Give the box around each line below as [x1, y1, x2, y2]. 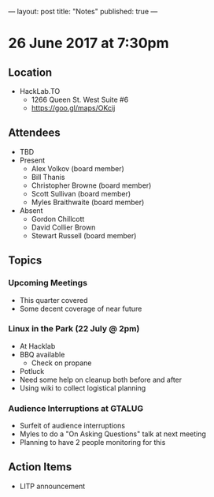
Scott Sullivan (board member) [31, 189, 131, 198]
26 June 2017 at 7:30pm [8, 35, 169, 52]
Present [19, 155, 46, 165]
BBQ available [19, 349, 65, 359]
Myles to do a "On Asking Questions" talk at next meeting [19, 429, 207, 439]
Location [8, 65, 53, 79]
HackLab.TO [19, 87, 61, 95]
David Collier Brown [31, 222, 96, 232]
